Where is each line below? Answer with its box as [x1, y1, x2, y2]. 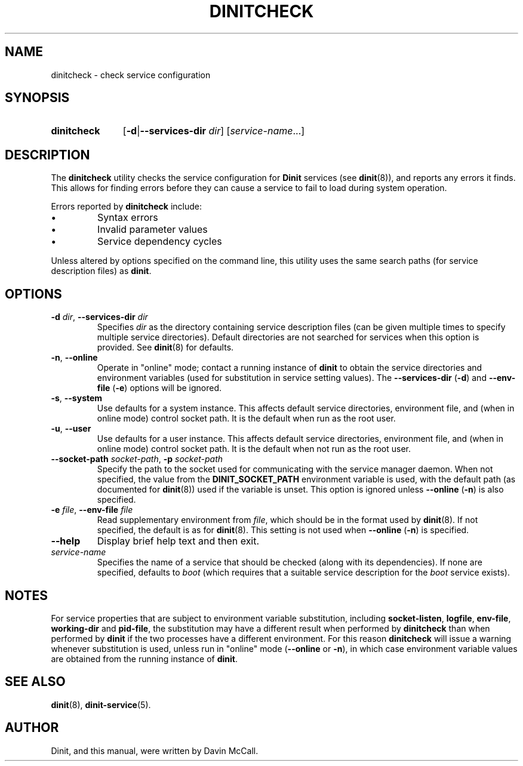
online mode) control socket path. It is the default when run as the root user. [97, 413, 396, 424]
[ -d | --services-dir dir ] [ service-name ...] [122, 125, 305, 137]
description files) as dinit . [51, 266, 152, 276]
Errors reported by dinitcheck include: [51, 201, 202, 212]
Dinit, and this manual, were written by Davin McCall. [51, 745, 259, 756]
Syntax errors [97, 211, 158, 224]
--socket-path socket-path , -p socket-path [51, 454, 223, 464]
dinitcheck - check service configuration [51, 69, 211, 80]
